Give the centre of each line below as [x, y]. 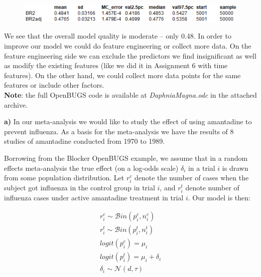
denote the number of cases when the [191, 178]
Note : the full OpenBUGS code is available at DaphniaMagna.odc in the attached [130, 95]
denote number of [212, 188]
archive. [16, 104]
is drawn [235, 168]
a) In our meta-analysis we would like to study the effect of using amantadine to [128, 121]
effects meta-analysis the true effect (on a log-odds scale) [91, 168]
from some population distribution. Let [64, 178]
